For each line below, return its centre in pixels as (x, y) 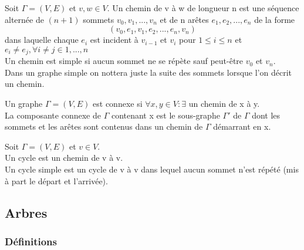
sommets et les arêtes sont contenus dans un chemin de (104, 126)
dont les (266, 115)
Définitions (31, 241)
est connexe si (118, 104)
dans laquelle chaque (42, 40)
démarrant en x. (242, 126)
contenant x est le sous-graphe (165, 115)
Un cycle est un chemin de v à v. (64, 158)
